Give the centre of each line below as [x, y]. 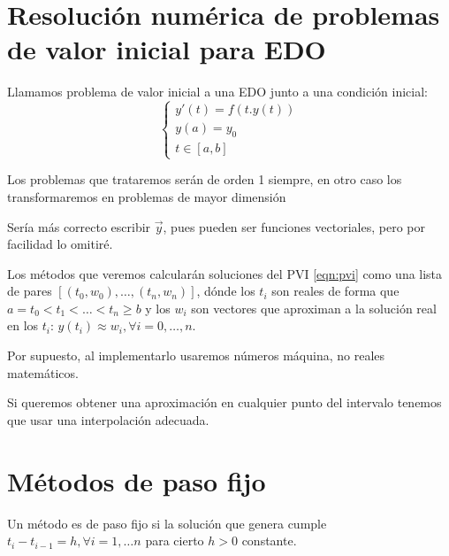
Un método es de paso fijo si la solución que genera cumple [167, 523]
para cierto [175, 541]
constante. [269, 541]
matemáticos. [43, 372]
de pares [30, 291]
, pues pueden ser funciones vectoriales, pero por [294, 226]
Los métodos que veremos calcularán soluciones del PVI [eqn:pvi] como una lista [225, 273]
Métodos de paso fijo [137, 480]
